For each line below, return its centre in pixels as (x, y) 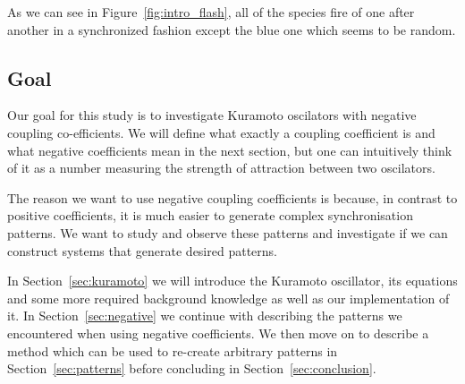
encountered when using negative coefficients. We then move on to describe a (218, 333)
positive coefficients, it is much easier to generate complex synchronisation (210, 215)
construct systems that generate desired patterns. (142, 250)
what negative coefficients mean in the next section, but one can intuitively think (230, 150)
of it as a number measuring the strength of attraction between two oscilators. (221, 168)
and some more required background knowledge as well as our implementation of (228, 298)
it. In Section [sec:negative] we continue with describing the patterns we (205, 316)
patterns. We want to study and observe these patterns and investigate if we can (228, 232)
